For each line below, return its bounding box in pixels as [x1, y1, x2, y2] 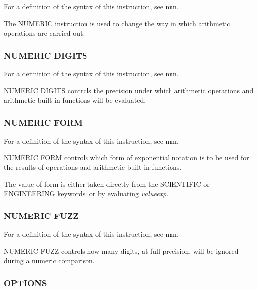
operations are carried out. [4, 28, 85, 38]
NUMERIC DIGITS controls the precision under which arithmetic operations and [4, 85, 254, 95]
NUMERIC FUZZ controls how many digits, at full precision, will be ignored [4, 245, 239, 256]
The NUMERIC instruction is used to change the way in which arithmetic [4, 18, 230, 28]
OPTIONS [4, 276, 47, 289]
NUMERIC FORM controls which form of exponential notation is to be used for [4, 152, 249, 162]
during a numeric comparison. [4, 255, 95, 266]
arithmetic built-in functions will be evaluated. [4, 95, 146, 105]
